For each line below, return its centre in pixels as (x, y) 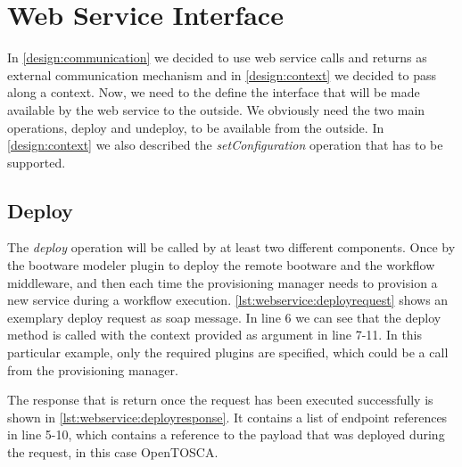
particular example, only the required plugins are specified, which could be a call (228, 352)
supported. (37, 162)
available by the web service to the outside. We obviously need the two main (216, 109)
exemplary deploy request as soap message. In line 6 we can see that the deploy (224, 317)
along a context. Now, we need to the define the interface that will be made (214, 92)
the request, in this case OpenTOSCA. (113, 452)
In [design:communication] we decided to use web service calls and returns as (217, 57)
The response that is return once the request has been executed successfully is (220, 400)
